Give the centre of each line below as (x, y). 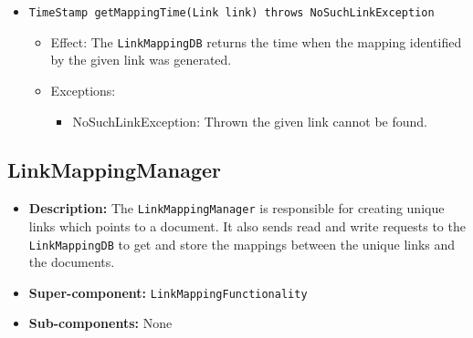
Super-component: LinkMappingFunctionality (168, 292)
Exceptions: (83, 90)
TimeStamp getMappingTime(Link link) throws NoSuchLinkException (231, 13)
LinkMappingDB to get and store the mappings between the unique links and (242, 244)
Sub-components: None (100, 323)
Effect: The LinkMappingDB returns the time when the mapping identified (256, 41)
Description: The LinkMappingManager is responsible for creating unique (236, 208)
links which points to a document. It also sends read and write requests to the (247, 225)
